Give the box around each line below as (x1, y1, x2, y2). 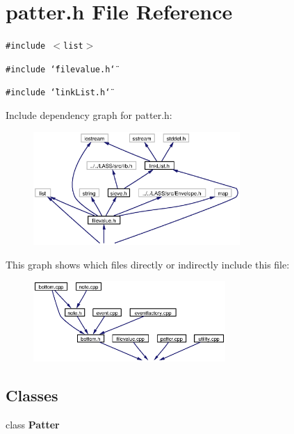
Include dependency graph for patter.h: (6, 108, 172, 122)
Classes (6, 385, 58, 406)
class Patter (6, 417, 60, 432)
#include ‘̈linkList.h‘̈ (6, 88, 111, 98)
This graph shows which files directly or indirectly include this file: (6, 257, 290, 271)
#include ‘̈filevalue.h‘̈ (6, 64, 115, 74)
